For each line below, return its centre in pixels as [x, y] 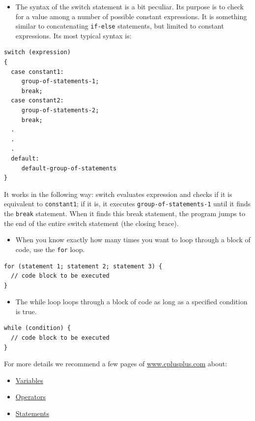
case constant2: [37, 101]
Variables [29, 380]
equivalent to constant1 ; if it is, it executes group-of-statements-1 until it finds [127, 204]
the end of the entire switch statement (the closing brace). [91, 223]
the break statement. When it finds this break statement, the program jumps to [125, 213]
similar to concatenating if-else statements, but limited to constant [120, 26]
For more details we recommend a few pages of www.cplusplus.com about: [116, 364]
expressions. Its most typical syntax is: [73, 35]
